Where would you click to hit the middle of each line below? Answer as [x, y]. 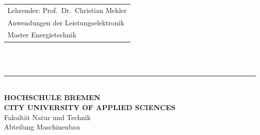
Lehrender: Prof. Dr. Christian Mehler [67, 10]
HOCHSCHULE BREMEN [52, 97]
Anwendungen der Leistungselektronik [66, 22]
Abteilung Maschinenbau [42, 127]
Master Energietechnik [42, 35]
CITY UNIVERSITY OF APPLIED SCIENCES [90, 107]
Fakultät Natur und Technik [47, 117]
